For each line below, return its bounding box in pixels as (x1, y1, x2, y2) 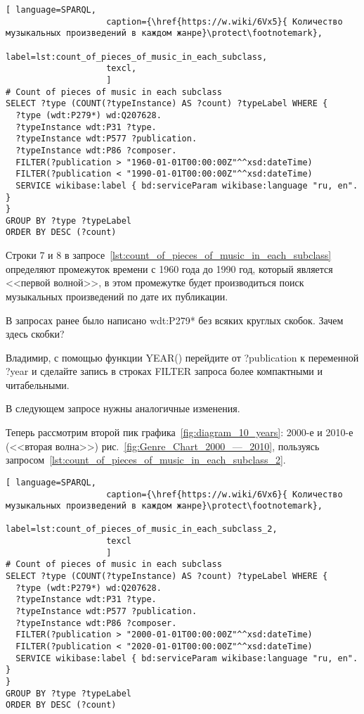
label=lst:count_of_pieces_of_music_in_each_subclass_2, (6, 524, 278, 535)
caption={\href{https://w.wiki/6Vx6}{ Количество (106, 489, 343, 499)
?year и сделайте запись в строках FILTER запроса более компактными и (6, 364, 323, 378)
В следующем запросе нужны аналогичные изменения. (6, 401, 240, 416)
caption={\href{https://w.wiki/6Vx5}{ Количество (106, 16, 343, 27)
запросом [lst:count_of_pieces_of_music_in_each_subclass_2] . (6, 452, 286, 467)
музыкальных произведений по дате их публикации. (6, 288, 228, 303)
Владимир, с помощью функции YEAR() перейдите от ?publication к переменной (6, 350, 359, 364)
